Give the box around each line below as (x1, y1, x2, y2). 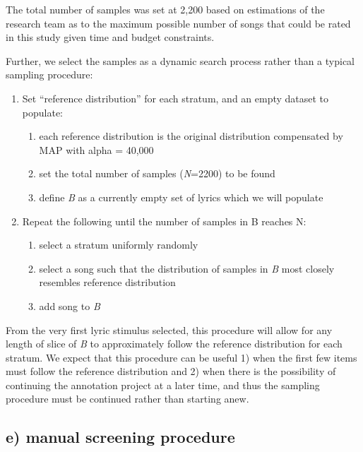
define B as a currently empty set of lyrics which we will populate (39, 189, 323, 204)
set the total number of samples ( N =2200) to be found (39, 166, 275, 181)
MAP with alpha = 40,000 (39, 142, 154, 157)
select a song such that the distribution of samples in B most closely (39, 261, 335, 275)
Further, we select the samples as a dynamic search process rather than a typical (6, 53, 355, 68)
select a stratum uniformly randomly (39, 237, 198, 252)
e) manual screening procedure (6, 426, 235, 448)
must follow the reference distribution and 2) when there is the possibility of (6, 364, 336, 379)
